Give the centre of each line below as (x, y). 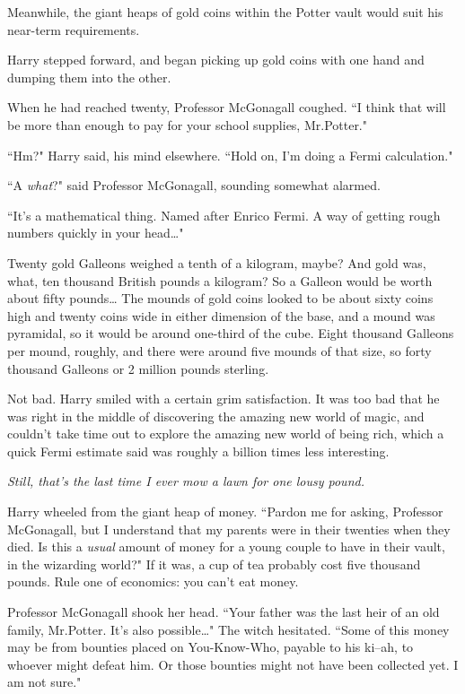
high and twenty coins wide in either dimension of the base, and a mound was (221, 315)
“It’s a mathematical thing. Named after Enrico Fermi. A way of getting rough (224, 215)
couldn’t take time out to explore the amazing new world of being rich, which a (226, 434)
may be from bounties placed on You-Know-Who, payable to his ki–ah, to (211, 647)
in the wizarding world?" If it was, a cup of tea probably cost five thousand (214, 564)
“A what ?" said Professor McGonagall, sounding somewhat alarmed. (194, 185)
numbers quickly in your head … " (96, 233)
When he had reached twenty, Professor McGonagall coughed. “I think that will (227, 107)
